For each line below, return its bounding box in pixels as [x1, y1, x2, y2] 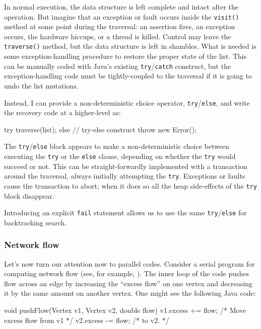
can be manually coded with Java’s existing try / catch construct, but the [4, 60, 231, 71]
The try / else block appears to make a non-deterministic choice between [4, 141, 229, 151]
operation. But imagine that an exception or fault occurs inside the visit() [4, 11, 239, 22]
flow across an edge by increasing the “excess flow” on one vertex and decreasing [4, 278, 252, 288]
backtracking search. [4, 217, 67, 227]
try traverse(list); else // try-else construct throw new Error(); [4, 124, 197, 134]
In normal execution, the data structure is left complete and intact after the [4, 2, 239, 12]
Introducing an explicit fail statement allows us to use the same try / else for [4, 207, 247, 218]
